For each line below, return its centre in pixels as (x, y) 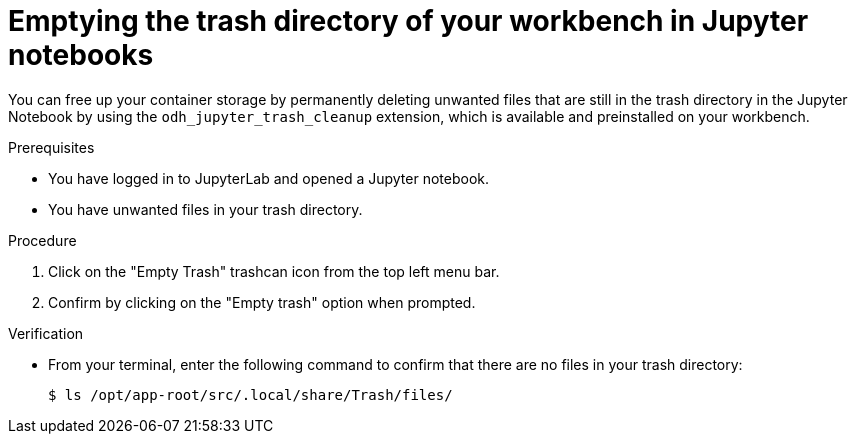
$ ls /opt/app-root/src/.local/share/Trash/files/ (250, 394)
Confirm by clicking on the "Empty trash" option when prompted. (262, 302)
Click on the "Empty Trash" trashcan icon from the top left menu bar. (274, 271)
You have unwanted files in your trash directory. (205, 209)
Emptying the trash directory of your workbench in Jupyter (408, 21)
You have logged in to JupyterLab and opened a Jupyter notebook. (269, 178)
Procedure (42, 240)
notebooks (81, 55)
